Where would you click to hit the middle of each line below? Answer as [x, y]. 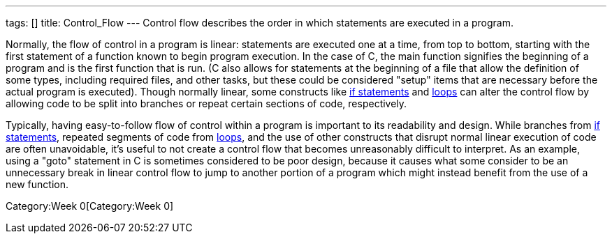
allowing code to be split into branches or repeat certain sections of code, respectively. [206, 103]
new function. [37, 184]
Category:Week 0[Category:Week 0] [90, 206]
